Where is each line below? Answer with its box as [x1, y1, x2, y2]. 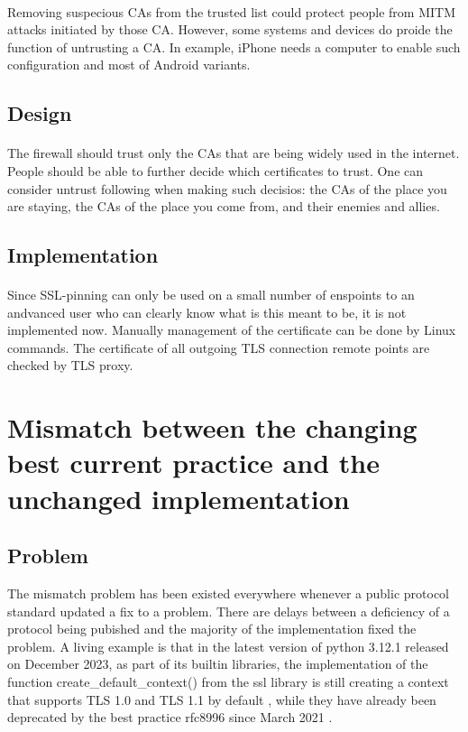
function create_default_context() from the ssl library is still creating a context [7, 672, 449, 690]
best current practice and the [7, 444, 380, 481]
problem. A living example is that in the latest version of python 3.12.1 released [7, 636, 449, 655]
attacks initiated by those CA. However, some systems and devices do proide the [7, 20, 453, 39]
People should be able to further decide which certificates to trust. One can [7, 161, 424, 180]
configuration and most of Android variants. [7, 55, 251, 74]
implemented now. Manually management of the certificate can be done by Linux [7, 320, 456, 339]
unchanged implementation [7, 479, 350, 516]
